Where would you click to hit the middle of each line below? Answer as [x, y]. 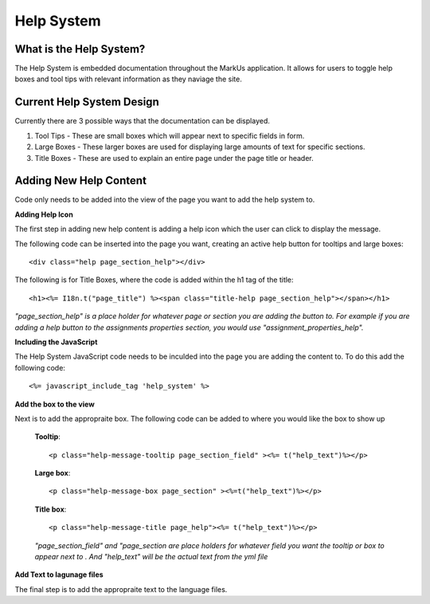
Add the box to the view [55, 404]
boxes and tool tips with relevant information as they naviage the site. [128, 79]
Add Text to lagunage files [59, 575]
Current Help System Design [87, 102]
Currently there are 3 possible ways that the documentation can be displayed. [142, 121]
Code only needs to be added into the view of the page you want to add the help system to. [165, 200]
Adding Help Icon [44, 214]
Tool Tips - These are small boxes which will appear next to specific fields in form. [170, 135]
